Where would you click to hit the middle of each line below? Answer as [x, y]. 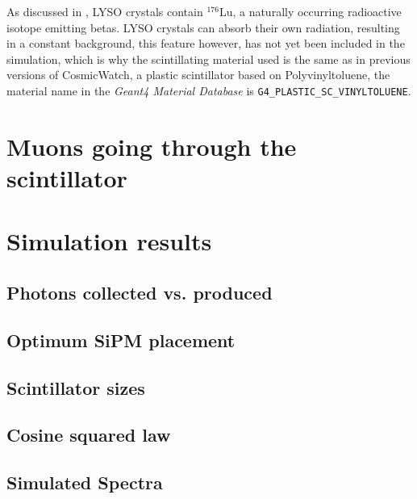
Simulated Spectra [85, 482]
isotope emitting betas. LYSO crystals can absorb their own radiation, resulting [203, 27]
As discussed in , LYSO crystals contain [105, 11]
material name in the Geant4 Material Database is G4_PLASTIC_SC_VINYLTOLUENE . [209, 90]
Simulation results [109, 241]
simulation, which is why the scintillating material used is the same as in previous [208, 59]
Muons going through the [152, 146]
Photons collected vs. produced [140, 292]
